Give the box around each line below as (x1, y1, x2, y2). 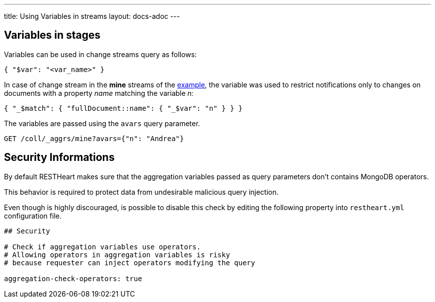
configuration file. (4, 211, 62, 220)
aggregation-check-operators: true (4, 274, 143, 283)
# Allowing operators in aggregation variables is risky (4, 250, 230, 259)
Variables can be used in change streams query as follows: (4, 50, 197, 59)
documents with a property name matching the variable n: (4, 88, 194, 97)
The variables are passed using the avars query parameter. (4, 119, 200, 128)
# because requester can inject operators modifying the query (4, 258, 255, 267)
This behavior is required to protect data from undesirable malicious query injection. (4, 187, 279, 196)
